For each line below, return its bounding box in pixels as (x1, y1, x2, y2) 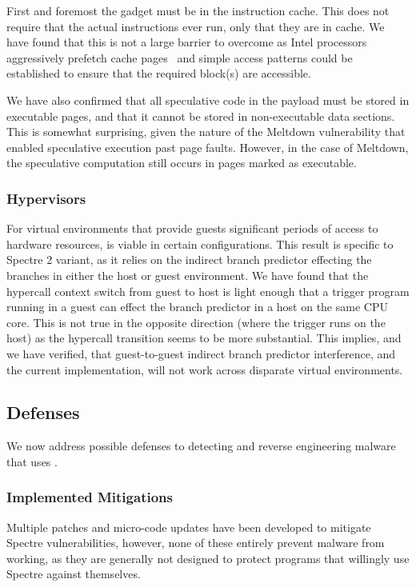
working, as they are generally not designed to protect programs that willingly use (6, 549, 410, 566)
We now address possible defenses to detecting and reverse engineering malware (6, 437, 396, 454)
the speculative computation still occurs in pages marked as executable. (6, 154, 357, 171)
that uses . (6, 453, 58, 469)
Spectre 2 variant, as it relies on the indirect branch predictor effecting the (6, 251, 372, 268)
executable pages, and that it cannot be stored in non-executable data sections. (6, 107, 395, 124)
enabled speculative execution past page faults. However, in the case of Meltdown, (6, 138, 409, 155)
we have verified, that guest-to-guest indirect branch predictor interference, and (6, 345, 396, 361)
